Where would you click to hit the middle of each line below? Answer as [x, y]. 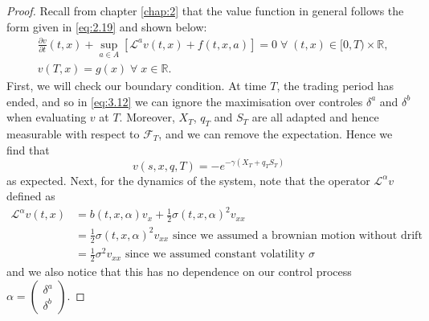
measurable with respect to [73, 133]
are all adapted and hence [315, 117]
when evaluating [47, 117]
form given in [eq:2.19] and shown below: [107, 26]
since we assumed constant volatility [215, 255]
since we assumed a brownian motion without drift [297, 235]
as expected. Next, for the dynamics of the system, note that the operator [188, 180]
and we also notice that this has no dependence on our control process [179, 271]
